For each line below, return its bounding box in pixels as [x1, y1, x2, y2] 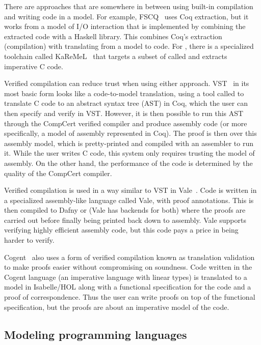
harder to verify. [4, 235, 55, 245]
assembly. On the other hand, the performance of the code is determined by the [4, 157, 253, 168]
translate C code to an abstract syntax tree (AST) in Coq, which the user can [4, 98, 248, 108]
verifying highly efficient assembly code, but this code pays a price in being [4, 224, 239, 235]
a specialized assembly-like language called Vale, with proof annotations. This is [4, 194, 254, 205]
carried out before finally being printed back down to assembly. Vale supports [4, 214, 246, 225]
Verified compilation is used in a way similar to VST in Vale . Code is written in [4, 185, 257, 195]
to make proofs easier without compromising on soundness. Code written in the [4, 262, 252, 272]
